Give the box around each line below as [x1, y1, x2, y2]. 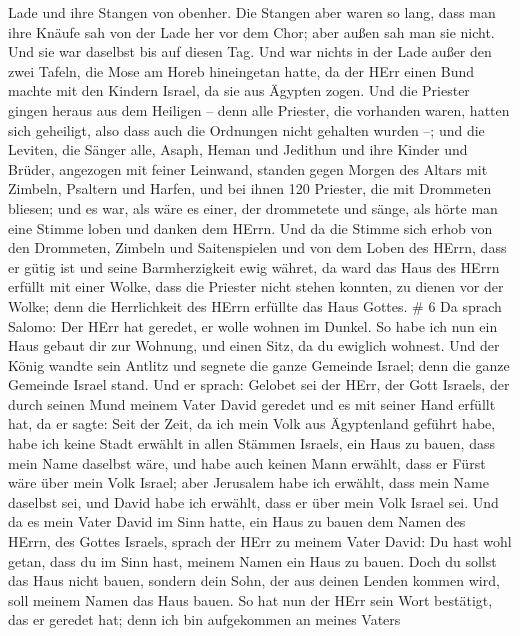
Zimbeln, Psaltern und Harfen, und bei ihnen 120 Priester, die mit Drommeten [8, 178, 492, 199]
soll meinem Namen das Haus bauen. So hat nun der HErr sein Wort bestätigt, [8, 589, 493, 610]
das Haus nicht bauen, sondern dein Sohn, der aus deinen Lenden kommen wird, [8, 570, 500, 591]
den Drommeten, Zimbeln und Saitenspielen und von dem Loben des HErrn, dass [8, 237, 507, 258]
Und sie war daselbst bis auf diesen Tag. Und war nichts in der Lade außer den [8, 41, 492, 62]
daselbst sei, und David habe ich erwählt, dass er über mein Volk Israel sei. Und [8, 491, 499, 512]
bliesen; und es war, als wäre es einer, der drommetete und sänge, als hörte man [8, 197, 498, 218]
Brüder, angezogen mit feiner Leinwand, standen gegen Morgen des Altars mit [8, 158, 488, 179]
